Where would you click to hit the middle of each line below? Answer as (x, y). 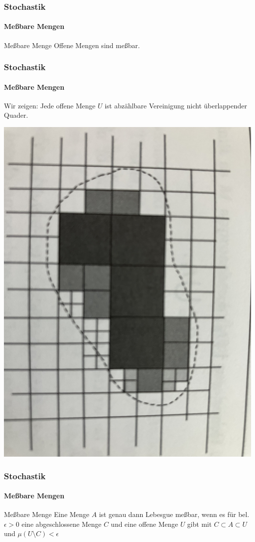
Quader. (16, 115)
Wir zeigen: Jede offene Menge (50, 105)
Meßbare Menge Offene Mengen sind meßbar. (72, 45)
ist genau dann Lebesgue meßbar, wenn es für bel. (174, 514)
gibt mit (199, 524)
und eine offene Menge (144, 524)
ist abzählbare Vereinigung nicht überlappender (176, 105)
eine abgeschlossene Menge (62, 524)
